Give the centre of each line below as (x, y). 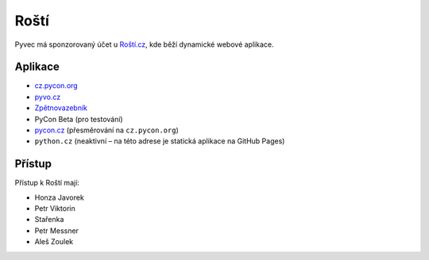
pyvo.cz (48, 97)
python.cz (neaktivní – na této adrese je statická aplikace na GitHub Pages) (160, 141)
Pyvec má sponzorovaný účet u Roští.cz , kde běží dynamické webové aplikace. (144, 44)
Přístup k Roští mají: (47, 183)
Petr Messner (57, 231)
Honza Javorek (60, 197)
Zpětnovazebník (61, 108)
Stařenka (49, 220)
